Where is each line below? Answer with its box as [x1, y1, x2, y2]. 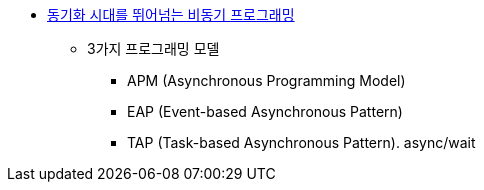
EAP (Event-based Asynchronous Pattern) [127, 103, 403, 120]
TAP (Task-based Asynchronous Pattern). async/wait [127, 134, 476, 151]
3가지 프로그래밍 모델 [87, 40, 220, 57]
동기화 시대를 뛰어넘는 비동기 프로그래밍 [47, 6, 295, 23]
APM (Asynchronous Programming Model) [127, 72, 406, 89]
